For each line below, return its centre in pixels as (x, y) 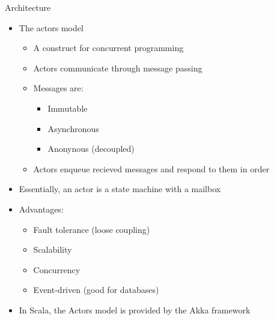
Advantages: (41, 209)
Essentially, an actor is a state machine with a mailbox (120, 189)
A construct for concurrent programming (108, 48)
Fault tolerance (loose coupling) (92, 229)
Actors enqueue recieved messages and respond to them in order (151, 168)
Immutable (68, 108)
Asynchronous (73, 128)
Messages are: (58, 88)
